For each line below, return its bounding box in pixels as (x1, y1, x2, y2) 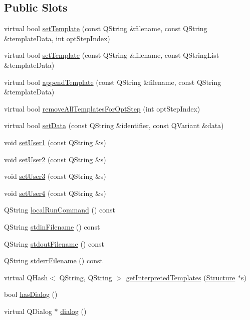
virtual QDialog (4, 305, 52, 316)
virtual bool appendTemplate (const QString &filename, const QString (4, 76, 221, 87)
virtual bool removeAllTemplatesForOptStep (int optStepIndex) (4, 103, 200, 114)
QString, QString (59, 272, 112, 282)
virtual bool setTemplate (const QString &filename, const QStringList (4, 50, 219, 60)
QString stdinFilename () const (4, 221, 100, 232)
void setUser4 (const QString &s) (4, 187, 106, 198)
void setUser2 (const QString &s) (4, 154, 106, 164)
